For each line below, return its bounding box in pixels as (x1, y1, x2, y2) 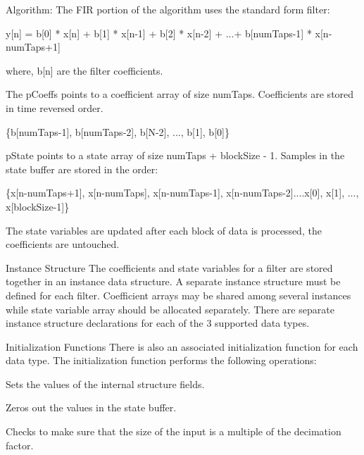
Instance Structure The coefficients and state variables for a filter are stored (6, 260, 333, 275)
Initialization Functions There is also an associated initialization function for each (6, 339, 358, 354)
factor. (6, 437, 34, 452)
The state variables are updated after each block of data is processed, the (6, 223, 322, 237)
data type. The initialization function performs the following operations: (6, 353, 317, 368)
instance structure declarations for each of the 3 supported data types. (6, 316, 310, 330)
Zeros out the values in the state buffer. (6, 400, 177, 415)
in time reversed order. (6, 100, 103, 115)
